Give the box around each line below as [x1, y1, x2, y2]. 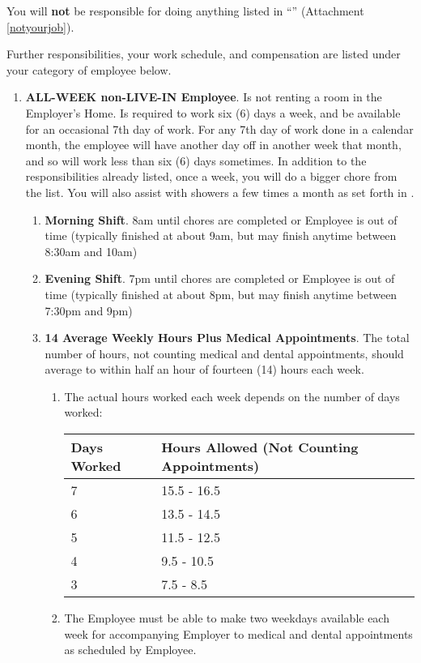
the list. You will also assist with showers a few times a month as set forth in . [25, 183, 415, 200]
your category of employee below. [6, 61, 172, 78]
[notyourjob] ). [6, 18, 74, 35]
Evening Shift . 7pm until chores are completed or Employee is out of [45, 270, 395, 287]
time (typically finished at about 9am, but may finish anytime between [45, 227, 397, 244]
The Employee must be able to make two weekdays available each [64, 610, 389, 627]
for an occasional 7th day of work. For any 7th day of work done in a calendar [25, 120, 414, 137]
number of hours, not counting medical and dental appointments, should [45, 344, 404, 361]
